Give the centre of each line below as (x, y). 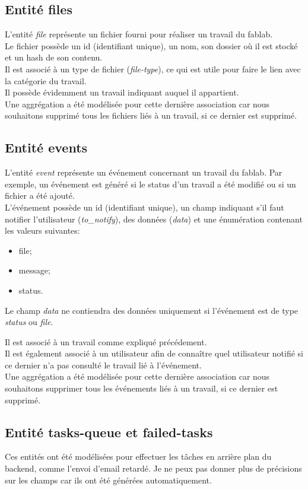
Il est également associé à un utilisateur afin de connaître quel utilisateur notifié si (154, 353)
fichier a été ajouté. (40, 195)
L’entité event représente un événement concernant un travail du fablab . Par (144, 172)
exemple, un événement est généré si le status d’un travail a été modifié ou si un (150, 184)
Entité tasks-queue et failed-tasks (109, 432)
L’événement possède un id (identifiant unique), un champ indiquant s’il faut (145, 207)
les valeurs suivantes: (42, 230)
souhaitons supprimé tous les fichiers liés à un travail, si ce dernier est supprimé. (151, 115)
